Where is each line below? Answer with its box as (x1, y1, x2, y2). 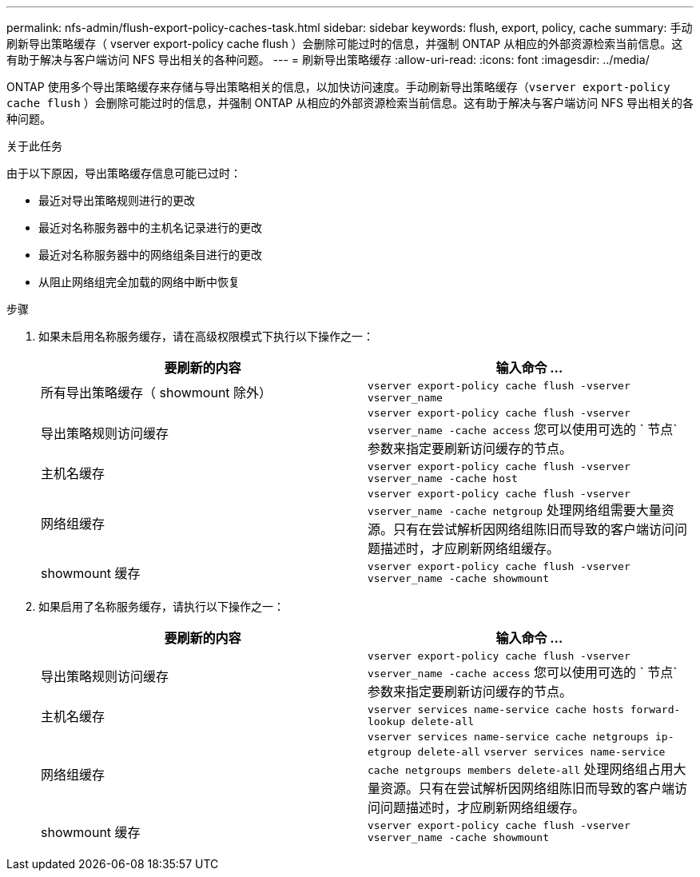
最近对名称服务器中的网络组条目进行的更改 (38, 248, 262, 261)
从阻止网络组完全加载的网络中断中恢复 (38, 275, 240, 289)
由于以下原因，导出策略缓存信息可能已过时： (6, 166, 241, 180)
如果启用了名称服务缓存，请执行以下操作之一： (38, 600, 284, 613)
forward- (630, 704, 681, 716)
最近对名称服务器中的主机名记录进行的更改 (38, 221, 262, 234)
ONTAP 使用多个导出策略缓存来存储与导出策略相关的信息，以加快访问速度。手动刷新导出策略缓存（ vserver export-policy (6, 80, 670, 94)
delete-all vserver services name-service (417, 746, 666, 758)
